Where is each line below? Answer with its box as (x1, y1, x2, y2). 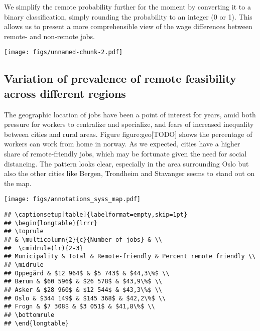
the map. (4, 178, 32, 188)
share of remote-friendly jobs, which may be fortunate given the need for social (4, 148, 247, 158)
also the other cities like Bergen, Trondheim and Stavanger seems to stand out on (4, 168, 255, 179)
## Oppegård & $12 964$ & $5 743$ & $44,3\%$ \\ (4, 269, 170, 277)
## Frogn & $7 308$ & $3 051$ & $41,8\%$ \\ (4, 303, 155, 310)
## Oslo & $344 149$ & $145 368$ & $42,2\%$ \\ (4, 294, 166, 302)
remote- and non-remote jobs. (4, 31, 95, 41)
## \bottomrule (4, 311, 55, 318)
